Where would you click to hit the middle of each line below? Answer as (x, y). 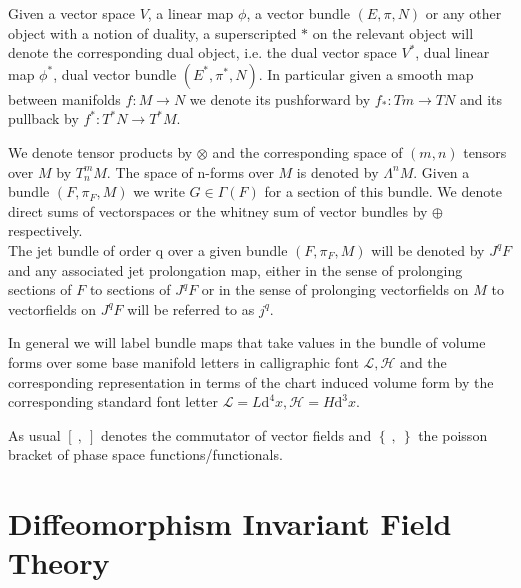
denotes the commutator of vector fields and (236, 434)
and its (481, 98)
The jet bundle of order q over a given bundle (148, 249)
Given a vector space (71, 13)
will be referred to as (191, 308)
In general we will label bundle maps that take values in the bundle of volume (247, 342)
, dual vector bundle (115, 73)
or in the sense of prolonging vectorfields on (335, 289)
